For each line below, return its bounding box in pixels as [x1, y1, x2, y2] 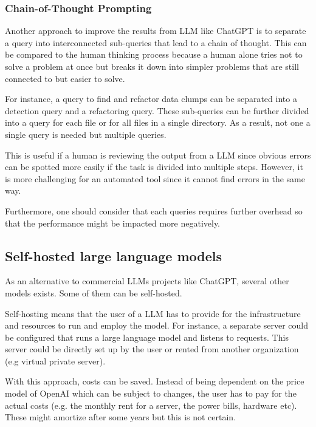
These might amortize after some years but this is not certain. [5, 411, 236, 423]
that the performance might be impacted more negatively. [5, 216, 221, 229]
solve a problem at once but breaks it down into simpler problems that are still [5, 60, 299, 72]
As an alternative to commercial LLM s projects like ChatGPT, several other [5, 275, 289, 287]
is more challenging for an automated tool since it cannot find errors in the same [5, 172, 305, 185]
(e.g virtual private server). [5, 354, 106, 367]
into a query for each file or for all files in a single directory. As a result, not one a [5, 116, 311, 129]
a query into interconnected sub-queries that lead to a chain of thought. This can [5, 36, 307, 49]
